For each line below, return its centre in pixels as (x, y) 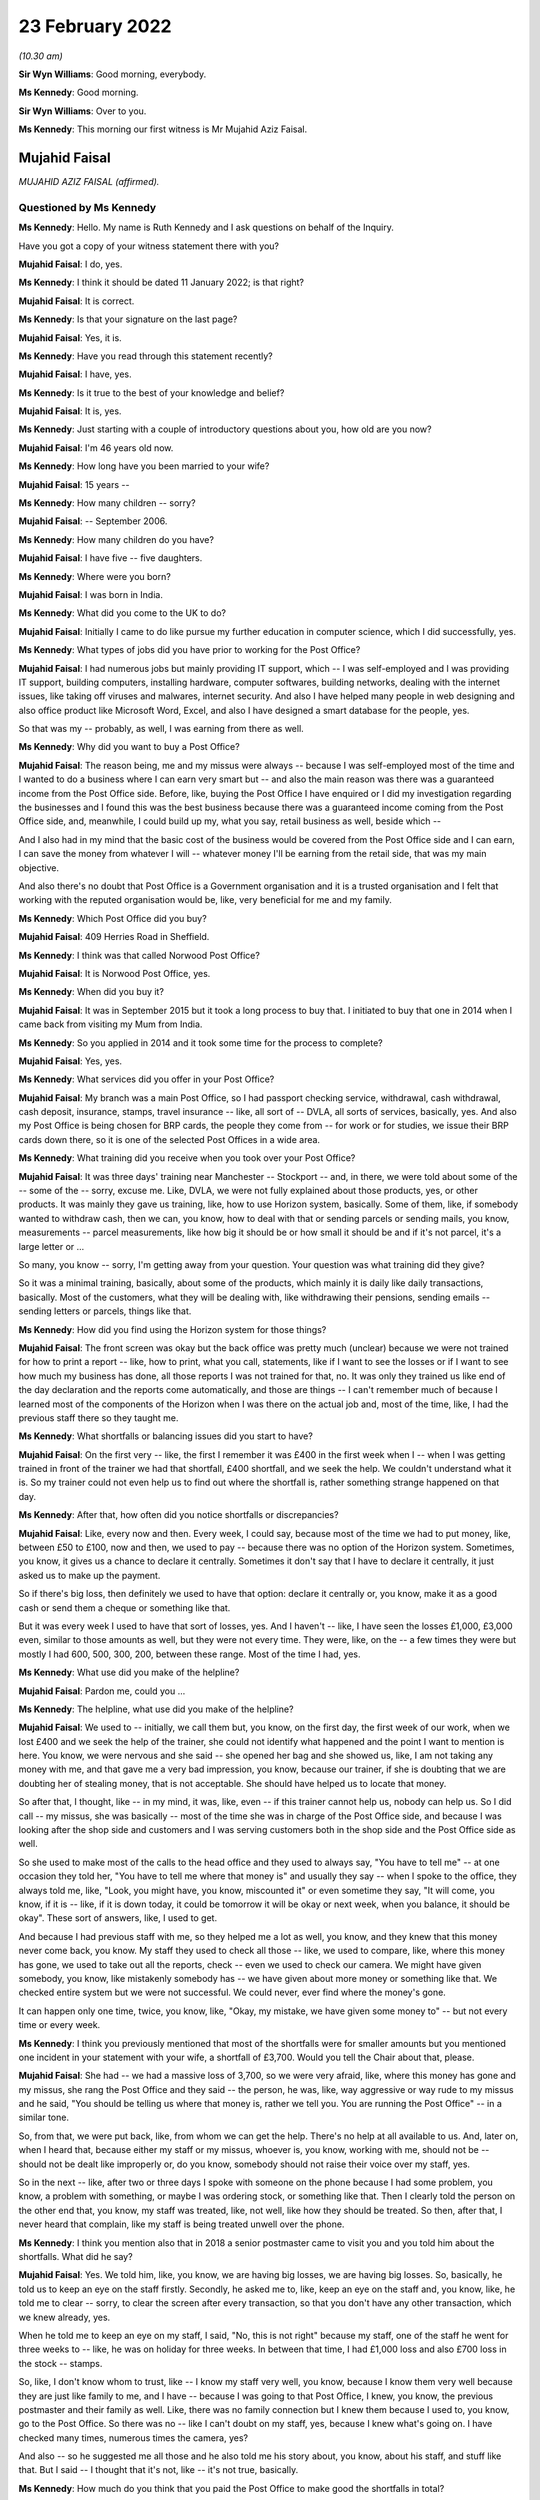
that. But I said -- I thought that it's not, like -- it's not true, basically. (158, 2470)
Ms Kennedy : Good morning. (78, 92)
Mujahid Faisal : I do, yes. (70, 264)
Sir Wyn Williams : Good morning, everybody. (112, 74)
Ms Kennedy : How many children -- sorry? (107, 503)
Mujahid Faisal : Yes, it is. (70, 337)
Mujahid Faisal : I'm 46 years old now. (96, 447)
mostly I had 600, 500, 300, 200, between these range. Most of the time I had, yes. (189, 1654)
